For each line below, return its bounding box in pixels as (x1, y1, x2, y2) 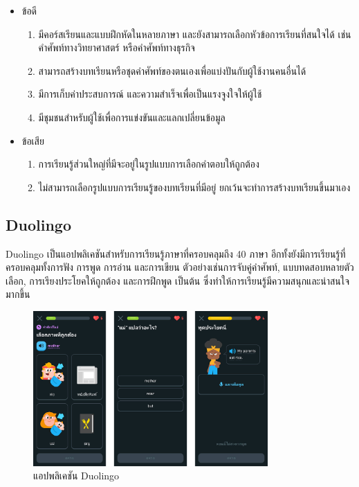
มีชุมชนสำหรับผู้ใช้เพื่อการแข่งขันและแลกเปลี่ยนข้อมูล (38, 109, 225, 124)
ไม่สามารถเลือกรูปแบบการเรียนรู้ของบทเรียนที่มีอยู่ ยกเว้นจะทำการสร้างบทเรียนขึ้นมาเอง (38, 179, 351, 194)
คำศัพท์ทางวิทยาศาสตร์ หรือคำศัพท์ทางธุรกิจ (38, 40, 195, 55)
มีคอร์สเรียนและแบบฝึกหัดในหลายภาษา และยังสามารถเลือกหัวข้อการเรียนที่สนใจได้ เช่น (38, 26, 351, 41)
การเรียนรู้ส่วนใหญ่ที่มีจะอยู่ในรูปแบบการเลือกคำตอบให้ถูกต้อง (38, 157, 259, 171)
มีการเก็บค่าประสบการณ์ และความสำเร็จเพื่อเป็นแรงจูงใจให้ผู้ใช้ (38, 87, 262, 101)
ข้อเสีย (21, 133, 44, 148)
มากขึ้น (6, 287, 30, 301)
